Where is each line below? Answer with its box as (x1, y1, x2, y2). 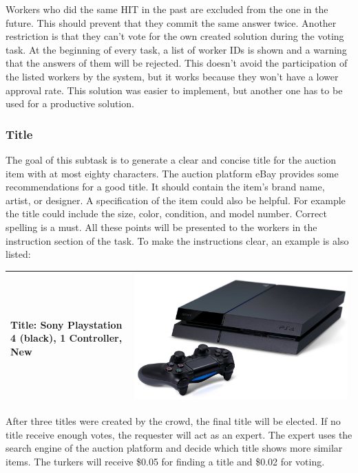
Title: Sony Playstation (10, 317, 123, 331)
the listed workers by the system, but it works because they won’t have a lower (6, 69, 339, 83)
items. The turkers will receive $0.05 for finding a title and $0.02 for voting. (6, 454, 325, 468)
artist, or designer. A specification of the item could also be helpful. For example (6, 192, 346, 207)
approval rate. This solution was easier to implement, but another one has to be (6, 82, 343, 97)
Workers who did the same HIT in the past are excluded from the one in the (6, 2, 328, 16)
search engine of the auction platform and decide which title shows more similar (6, 441, 343, 455)
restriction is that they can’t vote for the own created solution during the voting (6, 29, 344, 43)
